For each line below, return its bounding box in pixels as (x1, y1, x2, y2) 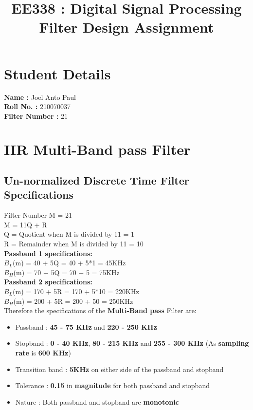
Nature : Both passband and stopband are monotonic (15, 396, 179, 407)
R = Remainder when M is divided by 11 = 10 (4, 239, 144, 249)
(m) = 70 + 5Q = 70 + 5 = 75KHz (13, 267, 120, 277)
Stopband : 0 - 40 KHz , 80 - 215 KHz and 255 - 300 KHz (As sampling (15, 338, 249, 348)
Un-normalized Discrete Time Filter (4, 173, 189, 188)
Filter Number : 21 (4, 111, 68, 121)
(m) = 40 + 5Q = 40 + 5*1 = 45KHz (13, 258, 126, 268)
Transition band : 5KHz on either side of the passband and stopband (15, 364, 224, 374)
